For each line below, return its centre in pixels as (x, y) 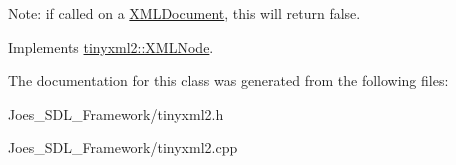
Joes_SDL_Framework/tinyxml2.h (116, 113)
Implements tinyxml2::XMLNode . (111, 46)
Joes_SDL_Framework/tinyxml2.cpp (123, 147)
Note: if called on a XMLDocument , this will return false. (184, 13)
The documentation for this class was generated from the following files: (228, 80)
